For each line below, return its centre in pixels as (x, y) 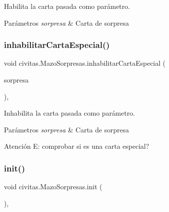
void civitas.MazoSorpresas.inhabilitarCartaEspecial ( (85, 63)
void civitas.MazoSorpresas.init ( (53, 187)
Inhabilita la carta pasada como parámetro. (69, 113)
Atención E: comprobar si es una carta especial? (77, 146)
